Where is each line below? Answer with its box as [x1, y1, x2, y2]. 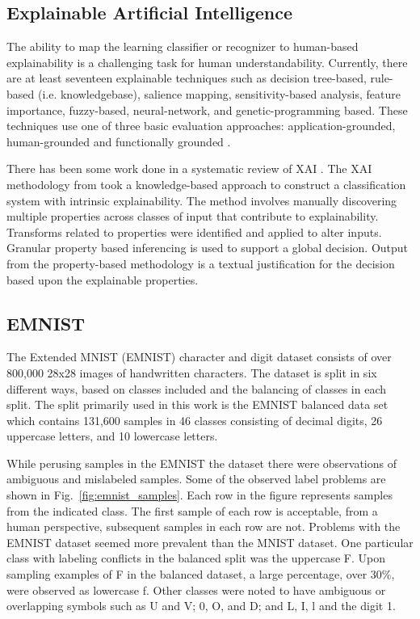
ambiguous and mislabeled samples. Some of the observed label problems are [6, 470, 386, 487]
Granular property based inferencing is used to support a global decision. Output [6, 239, 409, 256]
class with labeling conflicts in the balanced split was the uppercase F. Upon [6, 550, 385, 566]
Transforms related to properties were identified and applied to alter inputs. [6, 223, 382, 240]
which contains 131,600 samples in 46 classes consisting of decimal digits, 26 [6, 411, 383, 428]
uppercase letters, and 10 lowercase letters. [6, 427, 218, 444]
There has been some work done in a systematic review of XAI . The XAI [6, 160, 372, 177]
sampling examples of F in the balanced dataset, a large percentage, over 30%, [6, 566, 395, 583]
